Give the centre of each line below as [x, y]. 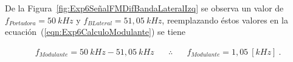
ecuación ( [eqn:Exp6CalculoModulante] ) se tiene [95, 32]
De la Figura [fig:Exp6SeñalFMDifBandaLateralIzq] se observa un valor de [144, 8]
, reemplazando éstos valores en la [225, 20]
